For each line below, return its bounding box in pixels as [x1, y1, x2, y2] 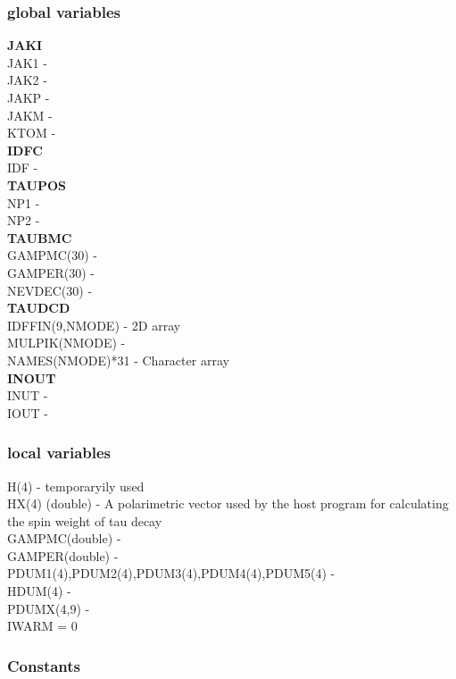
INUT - [7, 386, 48, 405]
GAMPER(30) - [7, 263, 95, 281]
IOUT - [7, 403, 48, 422]
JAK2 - [7, 71, 47, 89]
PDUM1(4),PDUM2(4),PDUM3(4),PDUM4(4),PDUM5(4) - [7, 564, 336, 583]
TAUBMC [7, 228, 72, 247]
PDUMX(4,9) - [7, 599, 90, 617]
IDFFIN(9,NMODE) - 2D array [7, 315, 181, 334]
